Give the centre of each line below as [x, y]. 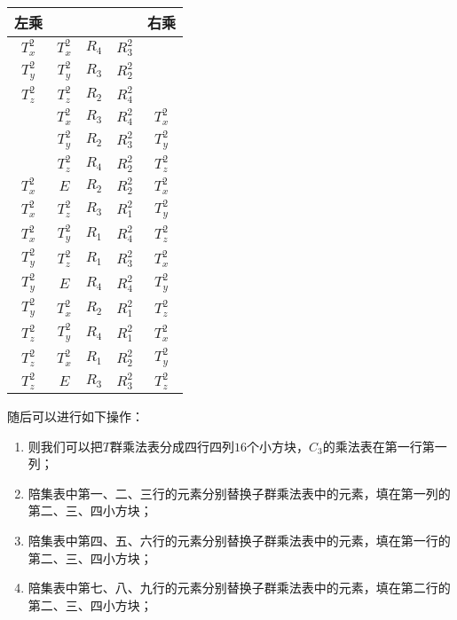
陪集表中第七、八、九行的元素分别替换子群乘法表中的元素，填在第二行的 [239, 588]
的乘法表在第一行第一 [385, 446]
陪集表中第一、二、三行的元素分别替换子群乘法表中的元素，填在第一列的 [239, 493]
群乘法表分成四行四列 [172, 446]
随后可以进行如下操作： [75, 416]
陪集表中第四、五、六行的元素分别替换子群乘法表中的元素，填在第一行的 [239, 541]
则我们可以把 [65, 446]
